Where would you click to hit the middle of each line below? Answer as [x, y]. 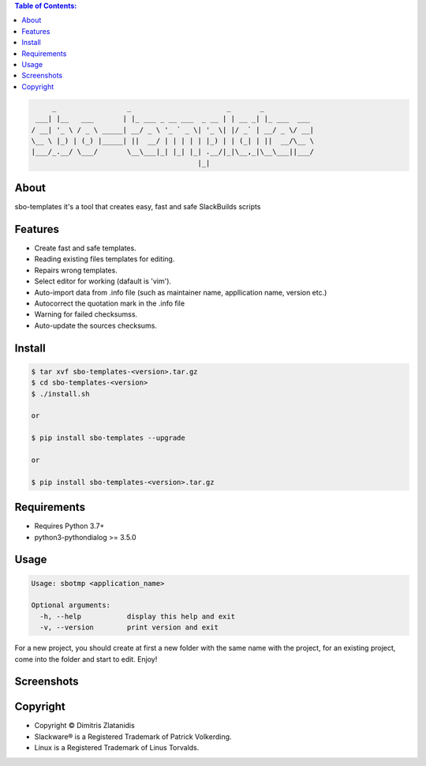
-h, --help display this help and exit [138, 616]
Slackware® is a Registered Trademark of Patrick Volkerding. [133, 736]
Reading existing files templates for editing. [105, 259]
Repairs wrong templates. [76, 270]
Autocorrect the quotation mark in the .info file [110, 303]
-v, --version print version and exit [129, 627]
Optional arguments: [71, 605]
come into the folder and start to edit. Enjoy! [86, 659]
